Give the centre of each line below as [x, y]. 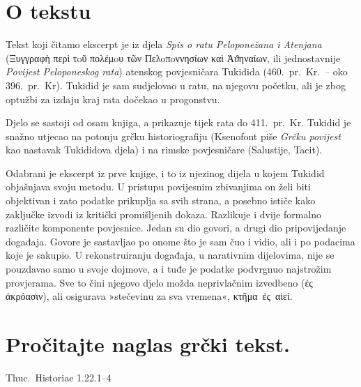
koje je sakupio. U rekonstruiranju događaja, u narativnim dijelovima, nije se [170, 255]
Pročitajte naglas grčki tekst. [148, 344]
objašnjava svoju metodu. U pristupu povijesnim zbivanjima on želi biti [158, 187]
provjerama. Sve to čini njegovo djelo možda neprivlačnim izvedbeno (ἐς [159, 282]
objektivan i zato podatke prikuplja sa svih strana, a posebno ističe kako [161, 200]
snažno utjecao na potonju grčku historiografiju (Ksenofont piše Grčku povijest [173, 136]
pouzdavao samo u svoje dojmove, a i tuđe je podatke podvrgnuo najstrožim [169, 269]
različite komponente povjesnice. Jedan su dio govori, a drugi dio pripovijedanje [176, 228]
